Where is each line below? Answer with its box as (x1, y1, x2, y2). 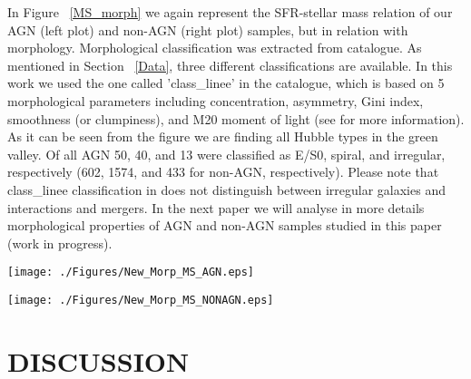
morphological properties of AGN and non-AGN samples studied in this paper (7, 216, 442, 235)
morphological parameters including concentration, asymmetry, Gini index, (7, 91, 424, 110)
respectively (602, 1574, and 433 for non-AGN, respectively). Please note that (7, 162, 439, 181)
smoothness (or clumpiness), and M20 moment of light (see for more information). (7, 109, 465, 128)
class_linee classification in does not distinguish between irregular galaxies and (7, 180, 446, 199)
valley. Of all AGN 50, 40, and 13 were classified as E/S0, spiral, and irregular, (7, 144, 446, 163)
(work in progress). (7, 233, 113, 252)
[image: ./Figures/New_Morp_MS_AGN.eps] (7, 266, 255, 279)
